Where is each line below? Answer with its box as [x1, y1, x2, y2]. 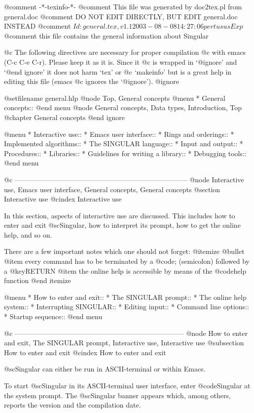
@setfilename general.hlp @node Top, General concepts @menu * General [4, 92, 225, 103]
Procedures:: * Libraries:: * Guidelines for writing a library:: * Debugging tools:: [4, 148, 247, 158]
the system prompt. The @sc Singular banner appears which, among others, [4, 390, 231, 400]
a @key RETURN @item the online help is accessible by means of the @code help [4, 265, 247, 276]
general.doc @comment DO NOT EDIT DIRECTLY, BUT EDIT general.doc [4, 11, 238, 21]
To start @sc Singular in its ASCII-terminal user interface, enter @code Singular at [4, 380, 251, 390]
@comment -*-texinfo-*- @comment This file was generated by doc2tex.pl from [4, 1, 242, 11]
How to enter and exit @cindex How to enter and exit [4, 347, 166, 357]
